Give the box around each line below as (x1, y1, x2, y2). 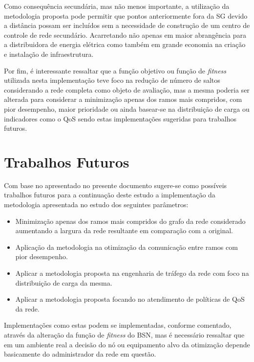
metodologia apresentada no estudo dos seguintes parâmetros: (4, 199, 189, 210)
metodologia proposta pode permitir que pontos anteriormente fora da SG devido (4, 10, 248, 21)
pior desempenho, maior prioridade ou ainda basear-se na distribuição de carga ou (4, 103, 250, 114)
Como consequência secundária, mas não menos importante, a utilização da (4, 1, 230, 11)
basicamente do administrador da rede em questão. (4, 349, 156, 359)
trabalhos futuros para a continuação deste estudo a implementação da (4, 190, 215, 200)
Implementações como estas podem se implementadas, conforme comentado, (4, 320, 232, 330)
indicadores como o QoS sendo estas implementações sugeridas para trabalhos (4, 113, 236, 123)
